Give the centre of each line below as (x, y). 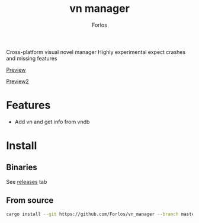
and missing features (32, 58)
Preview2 (18, 81)
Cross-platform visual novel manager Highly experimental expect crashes (96, 52)
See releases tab (27, 181)
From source (30, 200)
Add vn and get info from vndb (52, 122)
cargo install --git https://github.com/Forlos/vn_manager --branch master (102, 214)
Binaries (22, 168)
